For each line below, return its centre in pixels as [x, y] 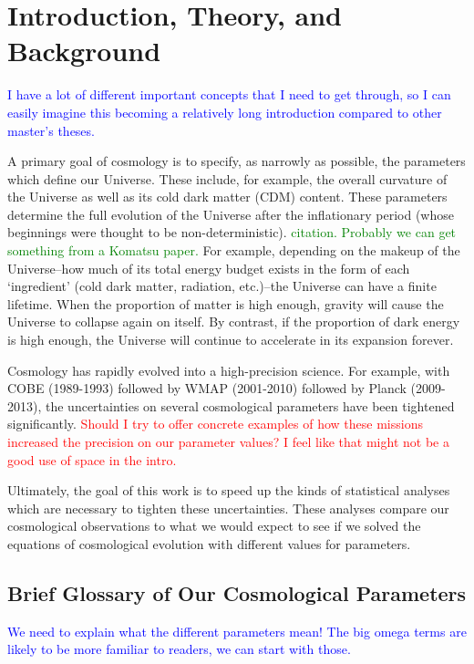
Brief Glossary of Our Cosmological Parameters [237, 592]
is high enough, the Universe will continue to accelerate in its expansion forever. [231, 340]
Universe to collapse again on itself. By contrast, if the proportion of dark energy [234, 322]
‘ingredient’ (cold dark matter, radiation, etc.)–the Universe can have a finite [222, 286]
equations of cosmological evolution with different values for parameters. [209, 543]
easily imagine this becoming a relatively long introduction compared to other [225, 112]
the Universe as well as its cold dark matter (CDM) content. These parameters [227, 197]
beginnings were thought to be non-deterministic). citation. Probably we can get [232, 232]
